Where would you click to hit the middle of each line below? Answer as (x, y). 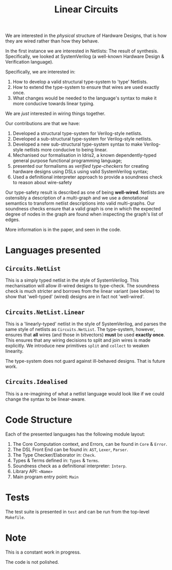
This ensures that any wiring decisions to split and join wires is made (78, 340)
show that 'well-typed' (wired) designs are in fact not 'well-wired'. (75, 297)
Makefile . (15, 517)
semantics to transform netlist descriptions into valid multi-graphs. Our (80, 203)
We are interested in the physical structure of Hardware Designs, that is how (86, 36)
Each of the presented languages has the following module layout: (75, 434)
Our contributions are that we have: (43, 124)
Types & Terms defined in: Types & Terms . (56, 460)
